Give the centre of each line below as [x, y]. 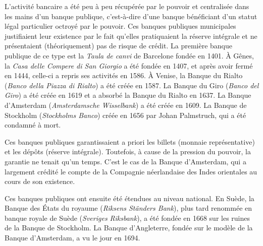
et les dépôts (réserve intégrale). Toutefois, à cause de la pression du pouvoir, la [128, 151]
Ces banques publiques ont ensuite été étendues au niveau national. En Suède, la [129, 198]
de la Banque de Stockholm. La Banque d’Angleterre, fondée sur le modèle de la [129, 228]
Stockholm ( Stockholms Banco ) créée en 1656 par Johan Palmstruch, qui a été [125, 115]
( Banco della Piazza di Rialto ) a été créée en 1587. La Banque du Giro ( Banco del [132, 85]
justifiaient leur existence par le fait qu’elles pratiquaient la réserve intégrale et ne [131, 36]
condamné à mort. [33, 125]
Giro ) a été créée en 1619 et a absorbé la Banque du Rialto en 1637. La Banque [128, 95]
